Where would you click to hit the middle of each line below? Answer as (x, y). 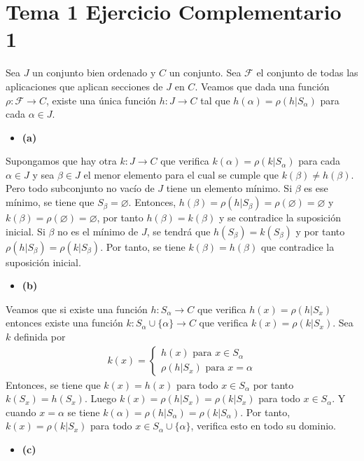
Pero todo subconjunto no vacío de (80, 188)
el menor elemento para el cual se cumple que (181, 174)
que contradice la (297, 246)
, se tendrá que (178, 231)
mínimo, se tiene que (50, 202)
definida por (40, 337)
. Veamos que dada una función (262, 86)
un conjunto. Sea (205, 73)
